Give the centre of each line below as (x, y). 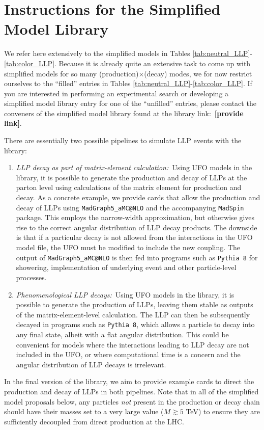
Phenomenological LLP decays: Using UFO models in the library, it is (125, 294)
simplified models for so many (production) (71, 73)
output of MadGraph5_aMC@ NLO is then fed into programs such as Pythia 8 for (137, 257)
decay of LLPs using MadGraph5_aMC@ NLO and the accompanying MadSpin (130, 207)
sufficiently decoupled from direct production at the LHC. (94, 421)
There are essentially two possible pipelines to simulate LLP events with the (123, 140)
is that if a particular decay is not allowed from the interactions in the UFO (134, 237)
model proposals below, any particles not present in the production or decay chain (132, 401)
